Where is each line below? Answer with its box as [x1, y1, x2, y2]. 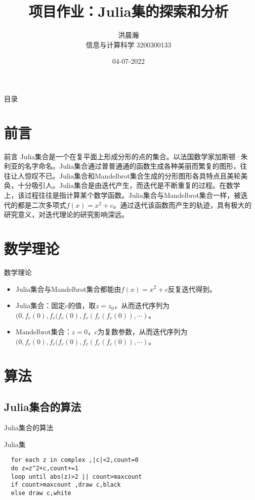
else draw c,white [11, 489, 72, 497]
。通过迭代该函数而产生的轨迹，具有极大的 [113, 199, 252, 210]
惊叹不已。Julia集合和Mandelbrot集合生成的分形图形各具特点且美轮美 [24, 170, 248, 181]
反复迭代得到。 [168, 283, 216, 294]
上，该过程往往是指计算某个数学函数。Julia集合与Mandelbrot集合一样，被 [4, 190, 241, 200]
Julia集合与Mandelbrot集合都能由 [15, 283, 121, 294]
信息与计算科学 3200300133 [85, 39, 171, 49]
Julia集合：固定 [15, 300, 65, 311]
